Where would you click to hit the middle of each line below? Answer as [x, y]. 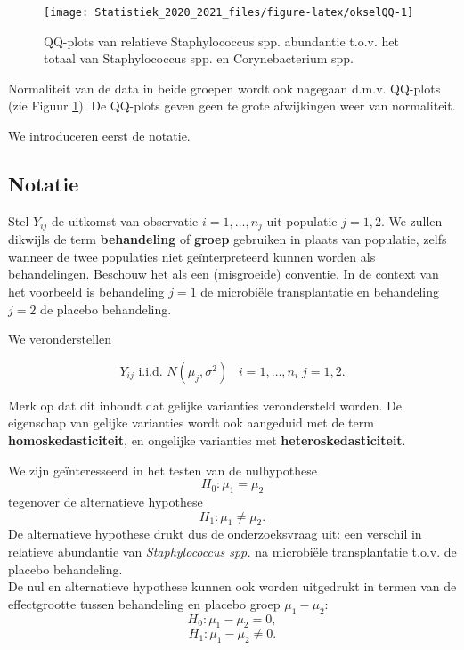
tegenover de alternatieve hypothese [106, 502]
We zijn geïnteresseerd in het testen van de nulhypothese [163, 470]
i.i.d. [151, 372]
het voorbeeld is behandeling [86, 292]
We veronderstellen [60, 339]
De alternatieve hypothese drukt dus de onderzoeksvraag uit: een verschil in [215, 534]
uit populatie [302, 220]
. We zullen [411, 220]
